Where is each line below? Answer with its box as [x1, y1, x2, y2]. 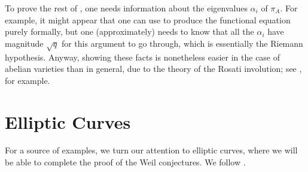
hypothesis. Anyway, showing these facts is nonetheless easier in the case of [5, 50, 280, 63]
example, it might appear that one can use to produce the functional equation [5, 13, 291, 26]
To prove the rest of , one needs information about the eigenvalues [5, 2, 248, 14]
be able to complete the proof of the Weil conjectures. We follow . [5, 156, 246, 168]
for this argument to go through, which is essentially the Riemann [61, 37, 303, 49]
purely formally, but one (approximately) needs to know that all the [5, 25, 254, 38]
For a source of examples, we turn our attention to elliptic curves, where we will [5, 144, 298, 156]
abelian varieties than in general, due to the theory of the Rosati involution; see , [5, 62, 302, 75]
